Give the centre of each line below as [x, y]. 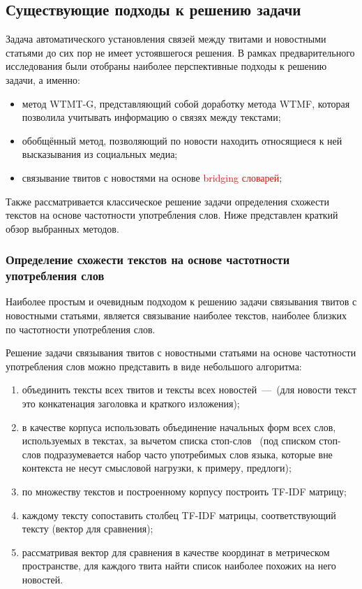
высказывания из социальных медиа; [100, 154]
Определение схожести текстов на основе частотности [148, 260]
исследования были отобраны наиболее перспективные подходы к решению [166, 66]
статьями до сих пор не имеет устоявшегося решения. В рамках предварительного [180, 52]
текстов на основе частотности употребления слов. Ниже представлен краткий [172, 215]
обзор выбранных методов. [62, 228]
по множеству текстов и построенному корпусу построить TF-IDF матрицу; [184, 491]
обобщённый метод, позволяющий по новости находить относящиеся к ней [182, 140]
